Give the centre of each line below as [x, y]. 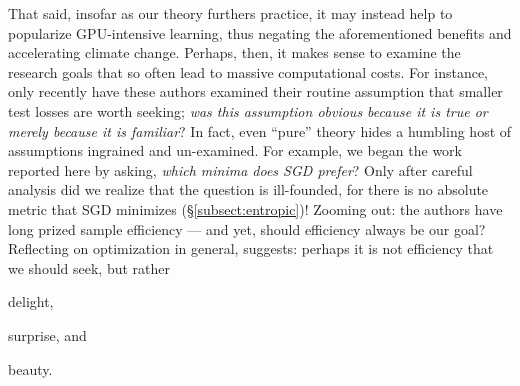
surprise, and [47, 334]
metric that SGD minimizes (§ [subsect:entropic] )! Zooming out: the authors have [255, 208]
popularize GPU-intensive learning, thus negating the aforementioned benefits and [260, 32]
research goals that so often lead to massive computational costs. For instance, [248, 71]
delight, [31, 301]
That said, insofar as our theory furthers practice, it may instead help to [230, 13]
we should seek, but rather [89, 267]
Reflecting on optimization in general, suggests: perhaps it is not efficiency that [251, 248]
